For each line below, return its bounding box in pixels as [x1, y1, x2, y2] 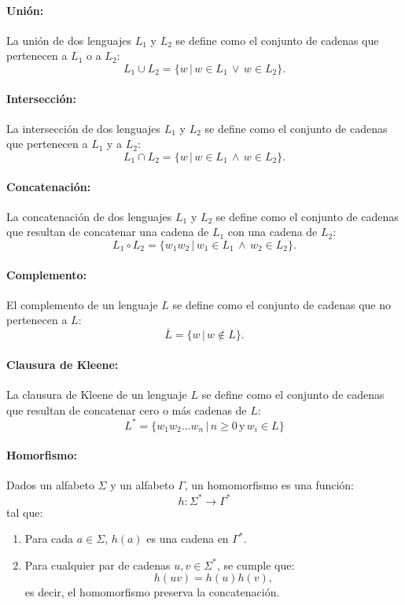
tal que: [6, 504, 43, 520]
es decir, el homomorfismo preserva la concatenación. [24, 584, 280, 600]
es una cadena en [146, 530, 229, 547]
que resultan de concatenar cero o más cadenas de [6, 401, 247, 418]
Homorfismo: [6, 447, 77, 463]
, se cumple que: [216, 556, 295, 573]
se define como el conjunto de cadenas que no [172, 296, 391, 312]
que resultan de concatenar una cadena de [6, 223, 209, 240]
